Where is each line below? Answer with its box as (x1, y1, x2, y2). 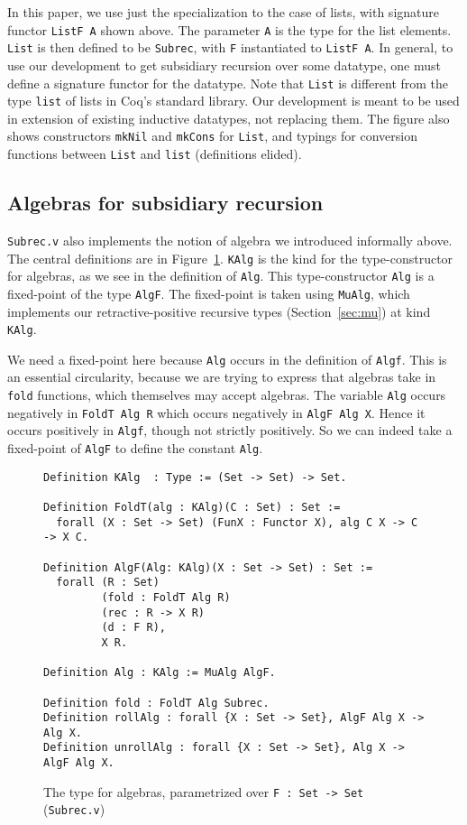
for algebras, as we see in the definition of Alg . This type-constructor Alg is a (7, 266, 435, 285)
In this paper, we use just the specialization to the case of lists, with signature (7, 3, 439, 21)
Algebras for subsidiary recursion (7, 189, 324, 217)
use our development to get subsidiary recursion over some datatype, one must (7, 55, 441, 74)
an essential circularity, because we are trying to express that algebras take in (7, 367, 436, 386)
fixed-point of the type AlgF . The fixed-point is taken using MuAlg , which (7, 283, 410, 302)
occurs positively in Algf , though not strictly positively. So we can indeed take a (7, 421, 453, 440)
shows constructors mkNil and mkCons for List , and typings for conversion (7, 126, 417, 145)
